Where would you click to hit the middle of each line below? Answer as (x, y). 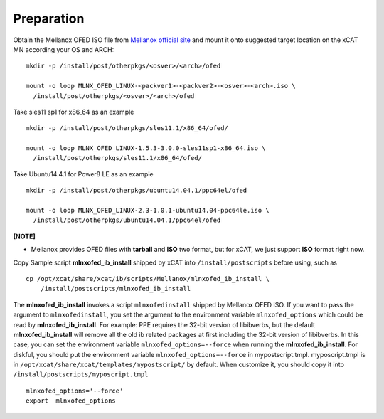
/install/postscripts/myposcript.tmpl (81, 375)
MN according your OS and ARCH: (64, 49)
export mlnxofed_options (71, 401)
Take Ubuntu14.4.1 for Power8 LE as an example (83, 174)
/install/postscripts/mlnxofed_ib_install (116, 289)
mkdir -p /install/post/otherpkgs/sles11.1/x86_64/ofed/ (127, 128)
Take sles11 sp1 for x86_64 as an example (74, 112)
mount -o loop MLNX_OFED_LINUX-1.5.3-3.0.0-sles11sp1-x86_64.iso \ (146, 148)
